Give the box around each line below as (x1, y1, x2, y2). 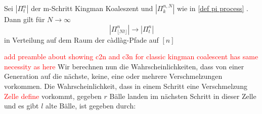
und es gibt (4, 100, 39, 111)
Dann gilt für (4, 14, 45, 24)
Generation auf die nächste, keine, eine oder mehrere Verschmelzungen (4, 71, 223, 81)
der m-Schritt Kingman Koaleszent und (31, 3, 153, 13)
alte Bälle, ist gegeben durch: (46, 100, 136, 111)
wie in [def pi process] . (177, 3, 248, 13)
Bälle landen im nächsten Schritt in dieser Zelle (109, 90, 256, 101)
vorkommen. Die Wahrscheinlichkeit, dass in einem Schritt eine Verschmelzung (4, 80, 247, 91)
